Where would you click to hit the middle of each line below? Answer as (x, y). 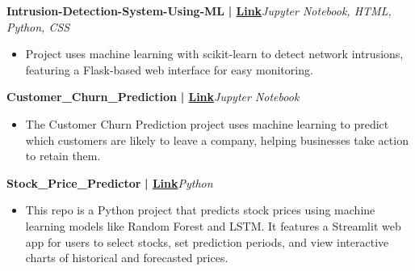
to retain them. (63, 156)
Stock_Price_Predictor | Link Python (110, 182)
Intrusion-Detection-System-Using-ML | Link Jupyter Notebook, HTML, (199, 11)
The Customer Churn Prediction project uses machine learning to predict (207, 123)
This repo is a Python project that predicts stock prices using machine (200, 210)
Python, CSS (38, 26)
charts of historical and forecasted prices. (127, 258)
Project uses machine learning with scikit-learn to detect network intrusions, (214, 54)
